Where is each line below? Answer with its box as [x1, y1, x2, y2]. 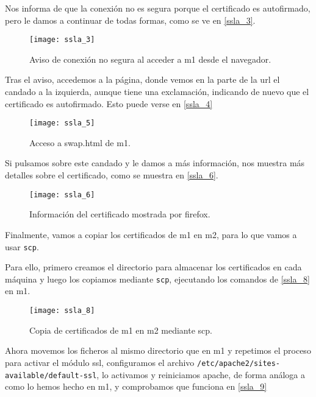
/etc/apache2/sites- [197, 359, 281, 368]
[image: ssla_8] [29, 306, 95, 315]
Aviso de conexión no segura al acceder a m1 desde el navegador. [29, 52, 271, 65]
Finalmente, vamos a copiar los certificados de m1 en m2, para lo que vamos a [5, 228, 297, 241]
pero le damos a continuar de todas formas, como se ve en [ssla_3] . [5, 13, 256, 26]
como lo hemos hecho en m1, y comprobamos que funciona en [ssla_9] [5, 380, 267, 393]
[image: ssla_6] [29, 190, 95, 199]
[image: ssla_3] [29, 35, 95, 44]
